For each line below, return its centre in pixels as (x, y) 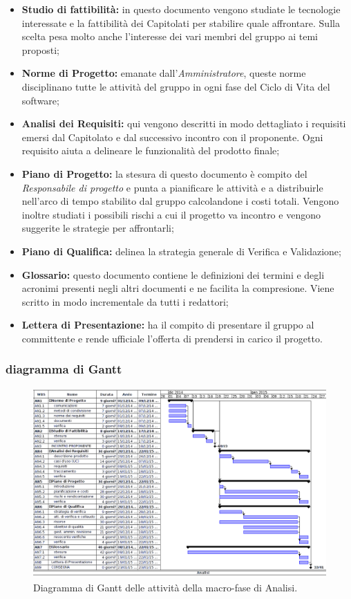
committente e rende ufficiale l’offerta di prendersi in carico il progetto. (172, 338)
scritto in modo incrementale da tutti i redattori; (125, 301)
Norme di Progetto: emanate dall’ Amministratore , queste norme (164, 73)
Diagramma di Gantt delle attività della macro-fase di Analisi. (165, 587)
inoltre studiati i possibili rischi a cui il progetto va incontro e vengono (171, 214)
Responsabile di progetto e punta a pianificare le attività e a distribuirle (172, 187)
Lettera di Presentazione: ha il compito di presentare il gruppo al (168, 325)
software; (40, 100)
